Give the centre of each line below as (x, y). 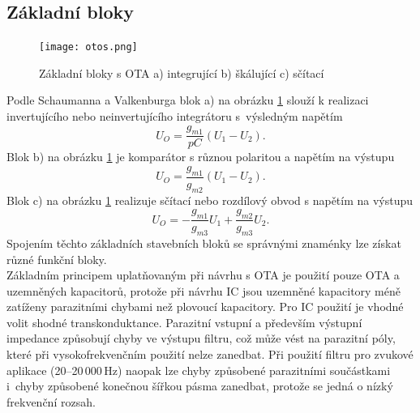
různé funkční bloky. (57, 259)
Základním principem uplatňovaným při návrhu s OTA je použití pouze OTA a (203, 275)
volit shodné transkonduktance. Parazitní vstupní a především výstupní (184, 322)
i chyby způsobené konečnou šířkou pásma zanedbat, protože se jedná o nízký (200, 386)
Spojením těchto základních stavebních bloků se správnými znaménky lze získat (204, 243)
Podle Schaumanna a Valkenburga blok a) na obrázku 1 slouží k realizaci (188, 100)
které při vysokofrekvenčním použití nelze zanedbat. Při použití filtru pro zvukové (210, 354)
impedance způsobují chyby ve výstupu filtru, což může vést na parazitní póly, (201, 338)
